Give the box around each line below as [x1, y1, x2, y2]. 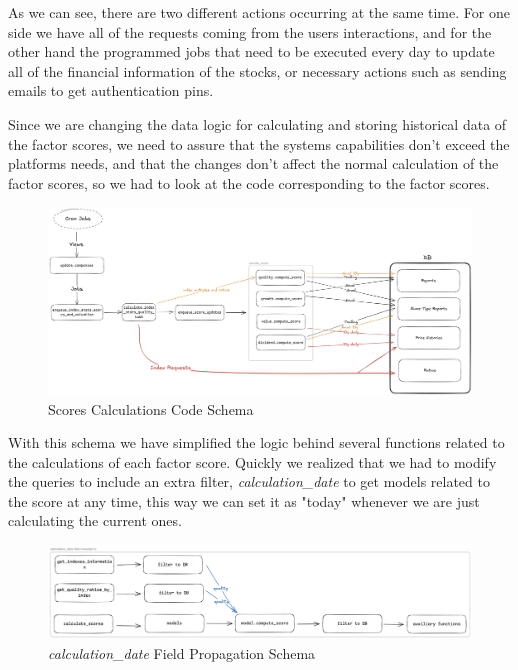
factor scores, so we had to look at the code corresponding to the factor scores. [8, 172, 490, 193]
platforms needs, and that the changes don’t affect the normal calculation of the [8, 153, 499, 174]
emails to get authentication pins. [8, 80, 214, 101]
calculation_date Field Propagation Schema [48, 642, 316, 663]
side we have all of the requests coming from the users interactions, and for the [8, 21, 492, 42]
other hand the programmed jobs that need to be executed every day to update [8, 41, 495, 62]
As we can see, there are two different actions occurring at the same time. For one [8, 2, 510, 22]
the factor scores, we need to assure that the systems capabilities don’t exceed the [8, 133, 510, 154]
